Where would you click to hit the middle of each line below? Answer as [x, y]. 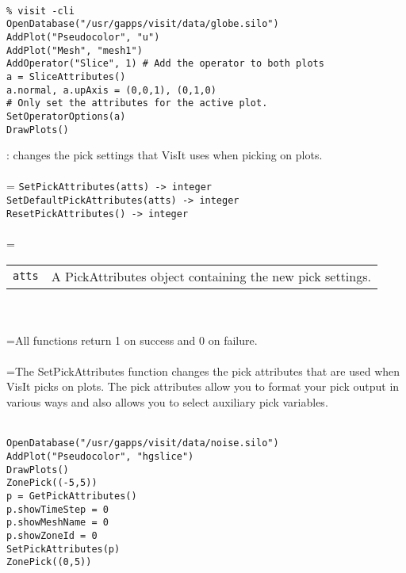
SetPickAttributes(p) [63, 549]
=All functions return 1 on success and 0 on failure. [132, 340]
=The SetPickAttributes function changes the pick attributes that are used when [203, 371]
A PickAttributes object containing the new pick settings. [211, 276]
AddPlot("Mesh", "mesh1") [75, 50]
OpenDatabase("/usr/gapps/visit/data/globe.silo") [143, 24]
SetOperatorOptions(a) [66, 116]
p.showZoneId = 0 [52, 535]
